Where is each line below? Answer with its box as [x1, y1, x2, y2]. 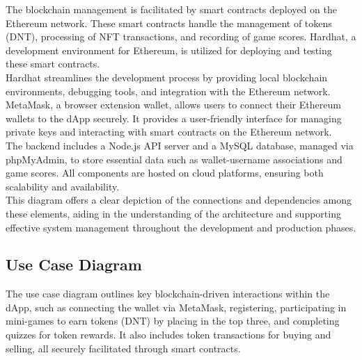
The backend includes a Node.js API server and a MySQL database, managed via [6, 138, 354, 152]
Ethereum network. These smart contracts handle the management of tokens [6, 15, 332, 30]
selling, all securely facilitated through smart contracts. [6, 341, 241, 355]
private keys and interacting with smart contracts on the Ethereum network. [6, 124, 332, 139]
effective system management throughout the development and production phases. [6, 220, 356, 234]
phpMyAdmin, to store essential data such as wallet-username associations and [6, 152, 343, 166]
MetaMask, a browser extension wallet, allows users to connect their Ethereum [6, 97, 341, 112]
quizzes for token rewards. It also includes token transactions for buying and [6, 327, 331, 342]
